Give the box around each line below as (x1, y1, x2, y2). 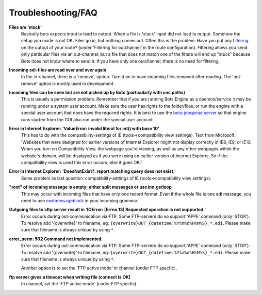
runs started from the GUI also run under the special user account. (21, 116, 154, 122)
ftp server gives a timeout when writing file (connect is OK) (9, 274, 131, 280)
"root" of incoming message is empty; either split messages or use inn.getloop (9, 184, 172, 190)
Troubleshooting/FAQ (9, 7, 98, 18)
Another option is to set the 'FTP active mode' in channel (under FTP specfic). (21, 265, 177, 271)
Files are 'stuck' (9, 24, 42, 30)
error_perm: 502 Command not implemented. (9, 236, 103, 242)
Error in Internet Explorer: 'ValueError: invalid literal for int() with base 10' (9, 126, 160, 131)
